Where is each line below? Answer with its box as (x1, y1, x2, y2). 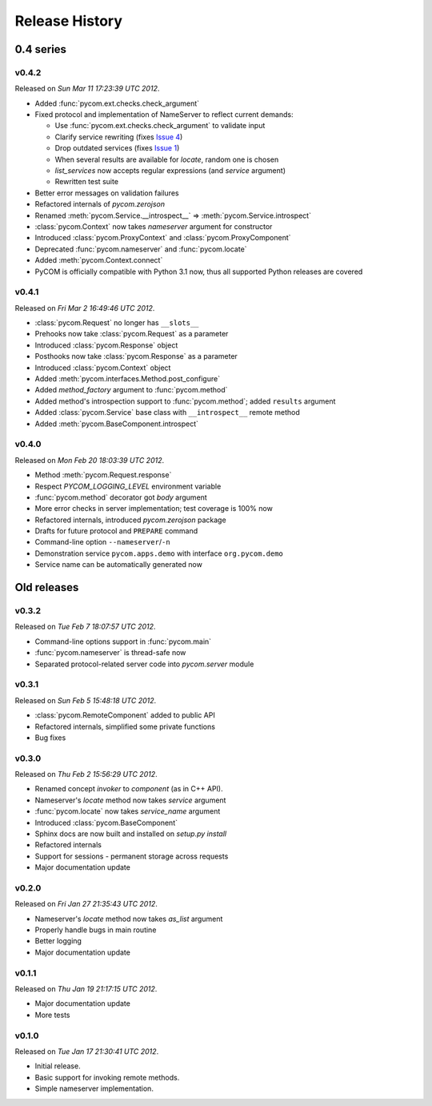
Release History (14, 12, 123, 30)
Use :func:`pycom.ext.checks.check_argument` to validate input (54, 121, 266, 131)
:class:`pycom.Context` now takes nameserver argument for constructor (34, 222, 273, 231)
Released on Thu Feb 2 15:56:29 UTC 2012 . (14, 770, 158, 779)
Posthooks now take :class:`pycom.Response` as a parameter (34, 352, 238, 361)
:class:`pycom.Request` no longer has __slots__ (34, 318, 199, 328)
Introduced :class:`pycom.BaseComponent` (34, 818, 178, 827)
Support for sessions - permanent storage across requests (34, 851, 229, 861)
